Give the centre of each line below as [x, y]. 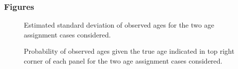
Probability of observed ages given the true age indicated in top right [129, 51]
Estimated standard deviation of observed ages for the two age [119, 25]
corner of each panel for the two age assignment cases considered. [123, 61]
